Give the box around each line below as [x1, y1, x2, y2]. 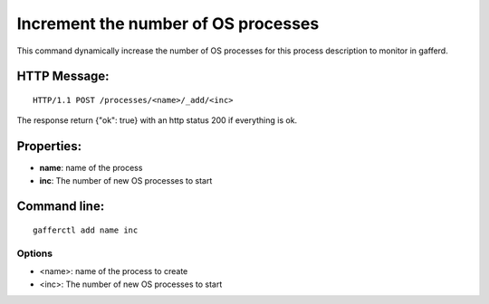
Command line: [16, 199, 105, 214]
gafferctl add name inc [33, 225, 139, 235]
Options [16, 247, 53, 260]
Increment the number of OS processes [16, 14, 320, 33]
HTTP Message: [16, 69, 110, 84]
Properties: [16, 138, 81, 154]
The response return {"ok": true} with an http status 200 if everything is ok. [16, 115, 298, 126]
